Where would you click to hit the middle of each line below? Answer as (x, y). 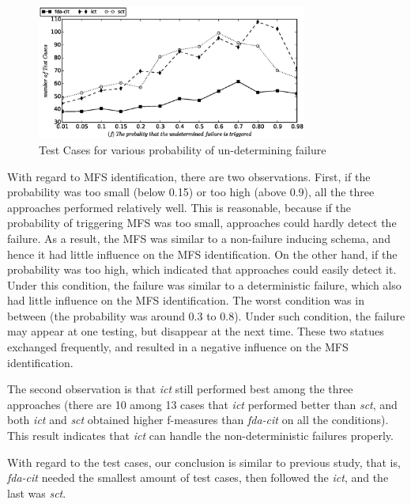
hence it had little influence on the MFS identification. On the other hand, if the (202, 254)
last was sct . (37, 493)
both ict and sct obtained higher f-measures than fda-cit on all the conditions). (198, 420)
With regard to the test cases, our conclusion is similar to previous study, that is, (204, 462)
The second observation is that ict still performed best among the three (180, 389)
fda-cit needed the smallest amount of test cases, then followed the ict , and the (198, 477)
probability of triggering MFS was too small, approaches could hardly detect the (202, 223)
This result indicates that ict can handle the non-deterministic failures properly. (200, 436)
